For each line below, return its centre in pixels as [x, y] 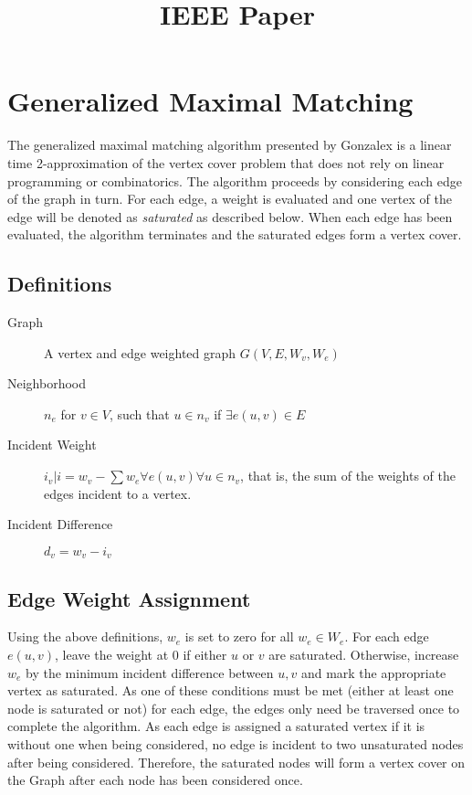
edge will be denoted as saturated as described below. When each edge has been [230, 216]
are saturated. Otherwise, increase [364, 655]
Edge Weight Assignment [129, 598]
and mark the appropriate [373, 672]
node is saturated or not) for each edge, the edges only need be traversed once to [234, 708]
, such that [139, 413]
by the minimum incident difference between [150, 672]
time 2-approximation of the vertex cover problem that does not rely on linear [226, 162]
